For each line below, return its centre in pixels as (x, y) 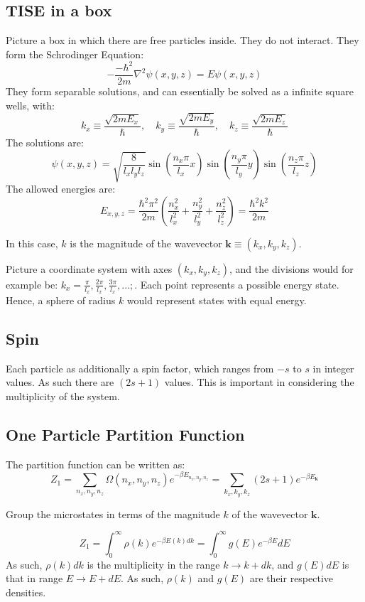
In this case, (32, 243)
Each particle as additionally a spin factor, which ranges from (140, 368)
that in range (34, 578)
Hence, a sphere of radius (61, 300)
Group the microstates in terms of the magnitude (113, 514)
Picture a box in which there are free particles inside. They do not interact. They (182, 40)
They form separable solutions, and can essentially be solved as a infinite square (180, 91)
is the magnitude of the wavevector (146, 243)
